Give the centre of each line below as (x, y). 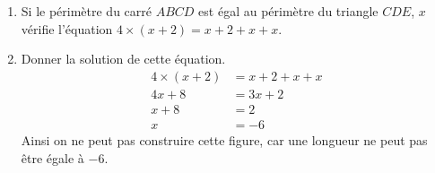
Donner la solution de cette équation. (123, 59)
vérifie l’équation (67, 28)
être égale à (52, 157)
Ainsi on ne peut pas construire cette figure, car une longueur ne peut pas (224, 139)
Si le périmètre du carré (87, 11)
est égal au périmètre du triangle (288, 11)
